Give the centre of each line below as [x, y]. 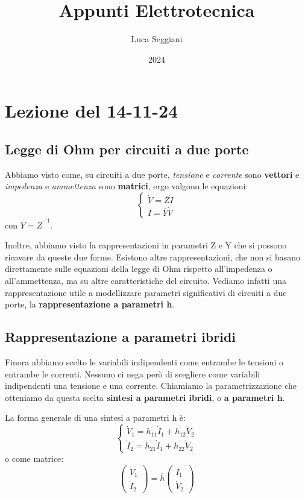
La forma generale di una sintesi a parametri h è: [95, 418]
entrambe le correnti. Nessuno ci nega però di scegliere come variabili [133, 373]
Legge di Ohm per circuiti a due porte [127, 149]
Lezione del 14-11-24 [92, 111]
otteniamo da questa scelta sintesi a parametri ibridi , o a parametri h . [145, 397]
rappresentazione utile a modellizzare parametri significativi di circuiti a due [146, 292]
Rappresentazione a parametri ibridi [121, 337]
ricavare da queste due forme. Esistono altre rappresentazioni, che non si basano [153, 257]
